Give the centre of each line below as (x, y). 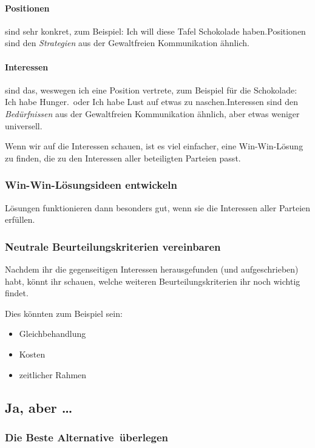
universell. (24, 125)
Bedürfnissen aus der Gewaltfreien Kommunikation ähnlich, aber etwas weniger (152, 113)
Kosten (32, 354)
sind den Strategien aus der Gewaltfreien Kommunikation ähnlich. (127, 43)
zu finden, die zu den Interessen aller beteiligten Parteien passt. (123, 158)
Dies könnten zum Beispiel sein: (64, 313)
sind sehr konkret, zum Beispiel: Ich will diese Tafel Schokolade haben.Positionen (155, 31)
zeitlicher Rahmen (53, 374)
